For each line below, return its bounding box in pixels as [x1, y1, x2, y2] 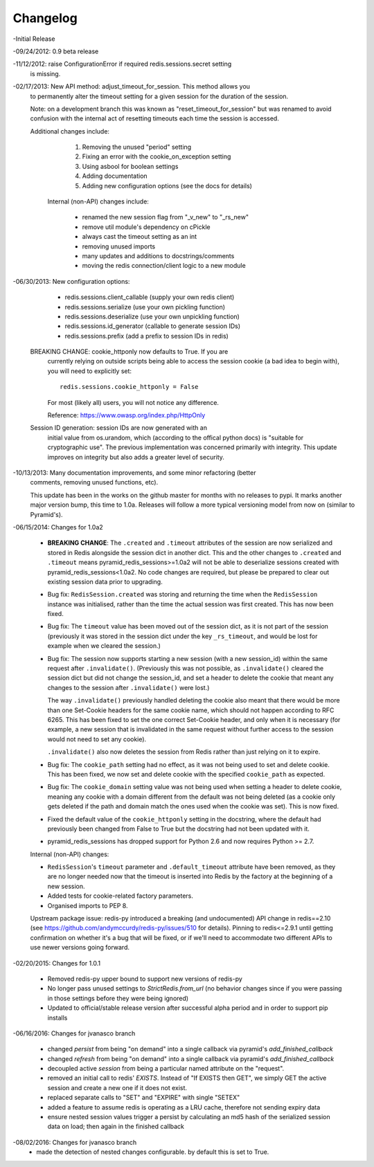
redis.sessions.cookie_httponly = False [60, 383, 199, 391]
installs [47, 1013, 68, 1022]
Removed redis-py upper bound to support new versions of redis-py [47, 975, 242, 983]
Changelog [12, 10, 78, 26]
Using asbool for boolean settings [82, 162, 179, 170]
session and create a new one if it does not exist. [47, 1083, 187, 1092]
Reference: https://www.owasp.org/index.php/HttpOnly [47, 411, 206, 419]
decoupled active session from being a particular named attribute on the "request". [47, 1065, 285, 1073]
